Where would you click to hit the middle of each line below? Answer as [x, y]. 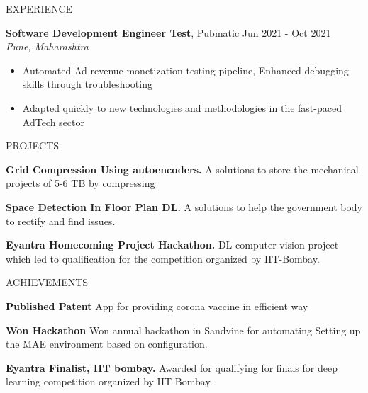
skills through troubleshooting [87, 84]
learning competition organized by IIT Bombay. [109, 381]
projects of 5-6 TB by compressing [80, 183]
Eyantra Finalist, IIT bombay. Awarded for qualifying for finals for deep [172, 367]
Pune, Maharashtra [47, 46]
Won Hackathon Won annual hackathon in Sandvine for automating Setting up [183, 330]
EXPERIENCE [39, 8]
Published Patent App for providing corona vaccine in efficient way [157, 306]
